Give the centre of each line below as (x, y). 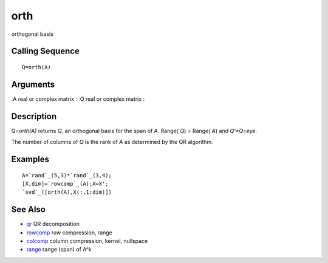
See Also (28, 210)
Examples (30, 159)
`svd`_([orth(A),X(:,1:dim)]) (67, 192)
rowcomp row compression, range (69, 232)
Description (34, 116)
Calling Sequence (46, 51)
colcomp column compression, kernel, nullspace (87, 241)
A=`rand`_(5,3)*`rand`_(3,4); (67, 175)
